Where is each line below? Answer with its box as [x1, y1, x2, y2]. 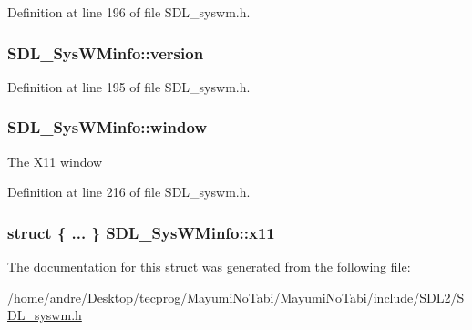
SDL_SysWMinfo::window [7, 116, 208, 139]
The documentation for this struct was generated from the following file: [7, 257, 411, 276]
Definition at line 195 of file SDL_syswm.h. [7, 77, 251, 96]
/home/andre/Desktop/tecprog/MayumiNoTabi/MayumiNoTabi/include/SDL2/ [7, 287, 457, 306]
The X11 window [7, 151, 103, 170]
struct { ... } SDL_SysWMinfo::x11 [7, 221, 275, 243]
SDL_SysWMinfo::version [7, 41, 204, 64]
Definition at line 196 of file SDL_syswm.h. [7, 3, 251, 21]
